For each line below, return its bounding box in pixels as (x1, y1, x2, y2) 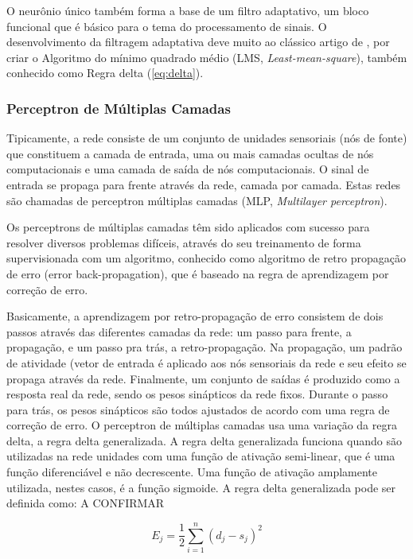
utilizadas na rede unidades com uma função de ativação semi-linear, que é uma (6, 448, 395, 464)
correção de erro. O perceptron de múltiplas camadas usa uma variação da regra (6, 417, 397, 433)
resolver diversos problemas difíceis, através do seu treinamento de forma (6, 234, 361, 250)
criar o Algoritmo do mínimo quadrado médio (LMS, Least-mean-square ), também (6, 49, 407, 65)
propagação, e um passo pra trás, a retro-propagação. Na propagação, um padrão (6, 339, 403, 355)
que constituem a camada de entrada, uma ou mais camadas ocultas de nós (6, 145, 374, 161)
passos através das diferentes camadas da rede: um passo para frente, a (6, 323, 352, 340)
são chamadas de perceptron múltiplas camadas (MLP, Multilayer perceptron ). (6, 192, 388, 208)
